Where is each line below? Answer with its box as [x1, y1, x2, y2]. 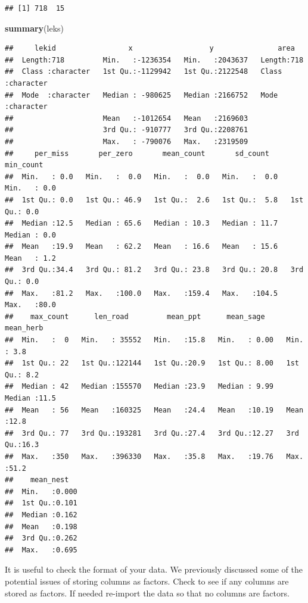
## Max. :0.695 [5, 545, 77, 554]
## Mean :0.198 [5, 522, 77, 531]
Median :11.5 [5, 394, 56, 402]
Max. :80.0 [5, 301, 56, 310]
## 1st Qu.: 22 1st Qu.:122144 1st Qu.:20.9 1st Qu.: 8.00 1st [5, 359, 299, 368]
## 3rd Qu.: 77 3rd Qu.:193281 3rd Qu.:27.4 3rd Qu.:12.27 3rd [5, 429, 299, 438]
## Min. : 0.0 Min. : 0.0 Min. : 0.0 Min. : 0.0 [5, 172, 278, 181]
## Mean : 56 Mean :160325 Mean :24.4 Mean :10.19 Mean [5, 405, 304, 414]
